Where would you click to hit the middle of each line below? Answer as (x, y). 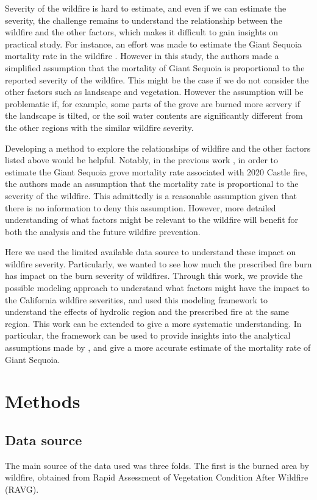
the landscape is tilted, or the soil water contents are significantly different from (154, 115)
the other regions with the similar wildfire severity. (99, 127)
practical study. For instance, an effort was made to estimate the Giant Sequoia (153, 44)
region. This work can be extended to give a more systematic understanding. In (153, 323)
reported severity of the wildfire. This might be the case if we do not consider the (157, 79)
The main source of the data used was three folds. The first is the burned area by (157, 465)
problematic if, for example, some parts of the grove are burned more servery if (152, 103)
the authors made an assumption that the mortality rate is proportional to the (152, 184)
